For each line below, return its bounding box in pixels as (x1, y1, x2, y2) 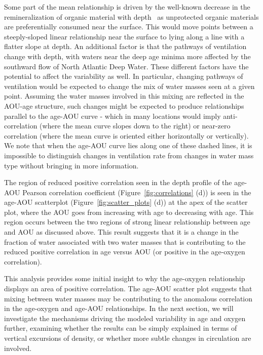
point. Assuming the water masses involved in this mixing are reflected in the (4, 91, 244, 101)
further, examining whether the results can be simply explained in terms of (4, 323, 237, 333)
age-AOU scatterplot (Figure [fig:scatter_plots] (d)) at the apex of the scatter (4, 197, 248, 207)
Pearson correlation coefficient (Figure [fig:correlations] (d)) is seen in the (22, 187, 251, 197)
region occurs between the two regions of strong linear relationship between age (4, 216, 250, 227)
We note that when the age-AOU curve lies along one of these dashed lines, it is (4, 140, 252, 151)
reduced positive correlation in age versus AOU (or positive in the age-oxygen (4, 246, 245, 257)
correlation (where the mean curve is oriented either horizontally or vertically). (4, 130, 249, 141)
